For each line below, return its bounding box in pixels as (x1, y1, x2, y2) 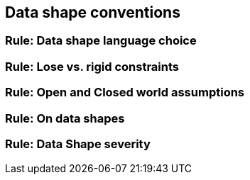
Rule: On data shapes (5, 111, 125, 125)
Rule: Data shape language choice (5, 33, 197, 48)
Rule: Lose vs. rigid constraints (5, 59, 180, 74)
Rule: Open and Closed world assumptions (5, 85, 245, 100)
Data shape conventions (5, 4, 180, 21)
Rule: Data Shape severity (5, 136, 151, 151)
